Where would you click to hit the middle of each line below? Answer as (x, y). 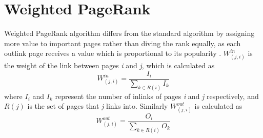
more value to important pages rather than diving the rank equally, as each (123, 43)
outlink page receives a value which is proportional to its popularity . (113, 53)
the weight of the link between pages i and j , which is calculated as (109, 65)
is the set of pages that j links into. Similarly (98, 106)
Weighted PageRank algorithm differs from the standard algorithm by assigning (129, 33)
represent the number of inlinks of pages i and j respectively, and (157, 96)
